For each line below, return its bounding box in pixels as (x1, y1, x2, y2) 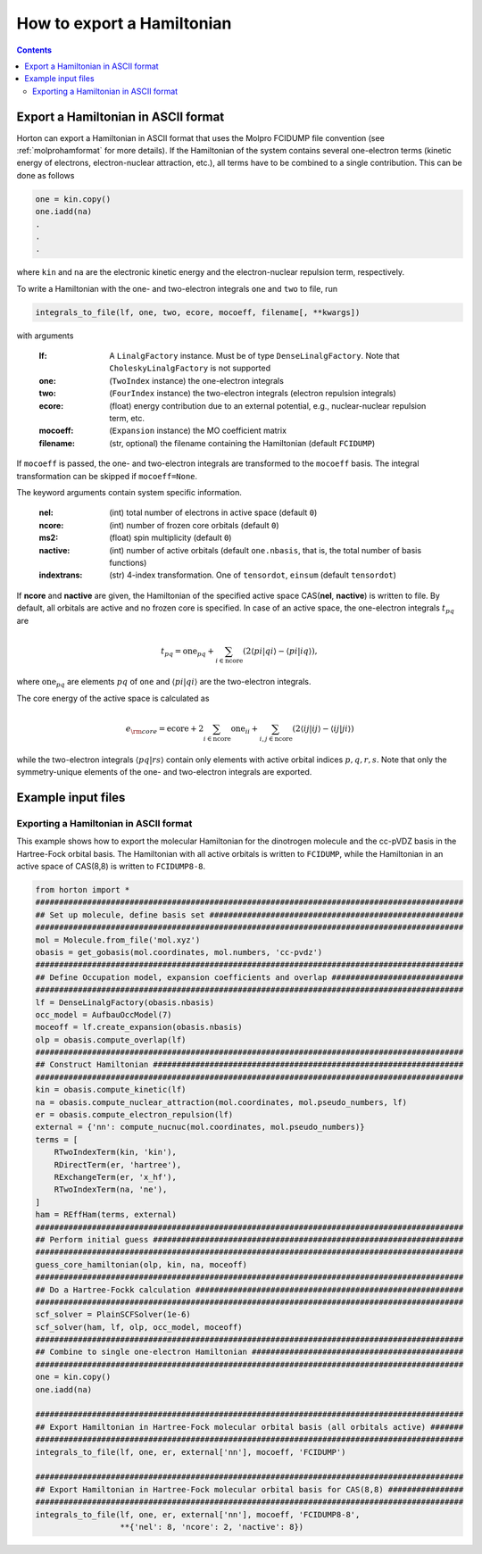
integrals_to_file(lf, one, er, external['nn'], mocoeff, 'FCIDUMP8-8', (35, 1509, 361, 1519)
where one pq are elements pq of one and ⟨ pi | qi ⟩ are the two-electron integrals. (16, 677, 312, 689)
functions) (109, 557, 147, 568)
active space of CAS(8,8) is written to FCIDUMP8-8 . (16, 861, 206, 872)
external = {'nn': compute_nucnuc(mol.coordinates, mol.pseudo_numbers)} (35, 1122, 365, 1133)
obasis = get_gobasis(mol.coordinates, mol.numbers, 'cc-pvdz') (35, 947, 323, 957)
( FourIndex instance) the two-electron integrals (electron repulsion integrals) (109, 388, 396, 399)
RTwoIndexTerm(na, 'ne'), (54, 1184, 168, 1195)
